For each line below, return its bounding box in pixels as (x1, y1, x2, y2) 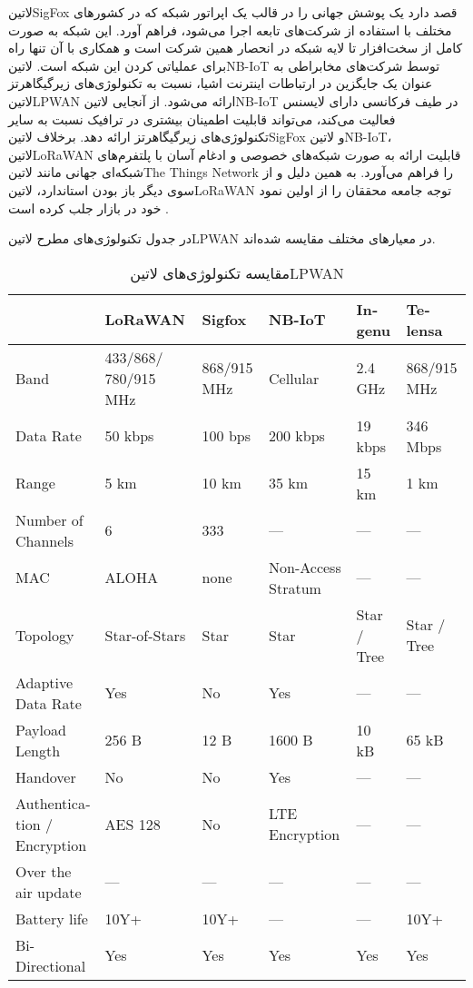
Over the (15, 860, 72, 882)
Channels (15, 529, 74, 551)
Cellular (269, 367, 320, 389)
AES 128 (104, 813, 161, 835)
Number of (15, 509, 84, 530)
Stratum (269, 577, 321, 598)
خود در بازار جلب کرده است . (8, 198, 169, 217)
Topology (15, 624, 74, 646)
